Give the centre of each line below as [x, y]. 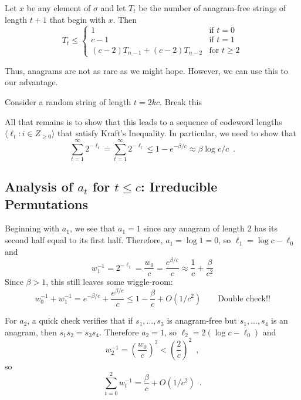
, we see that [92, 228]
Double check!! [244, 299]
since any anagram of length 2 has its [210, 228]
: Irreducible [179, 186]
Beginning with [32, 228]
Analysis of [39, 186]
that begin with [77, 19]
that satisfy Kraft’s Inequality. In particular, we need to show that [177, 133]
